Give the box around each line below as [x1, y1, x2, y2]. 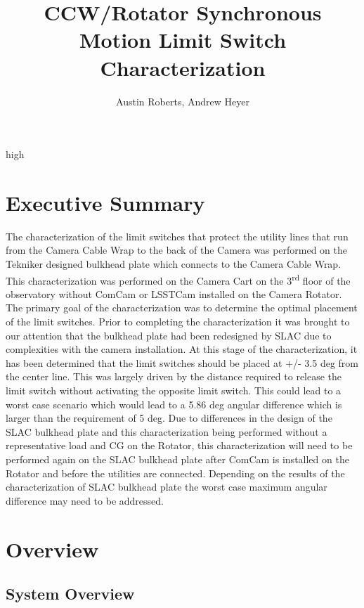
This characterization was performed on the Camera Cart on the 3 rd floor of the [6, 271, 351, 287]
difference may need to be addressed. [6, 493, 164, 507]
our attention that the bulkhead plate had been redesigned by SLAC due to [6, 328, 332, 342]
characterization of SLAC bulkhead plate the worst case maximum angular [6, 479, 327, 494]
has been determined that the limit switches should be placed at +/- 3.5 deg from [6, 355, 359, 370]
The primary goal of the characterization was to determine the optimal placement [6, 300, 358, 315]
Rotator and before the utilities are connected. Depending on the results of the [6, 465, 345, 480]
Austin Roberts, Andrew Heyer [116, 93, 249, 108]
